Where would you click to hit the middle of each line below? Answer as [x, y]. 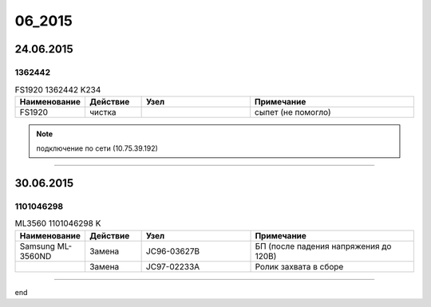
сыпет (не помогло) [293, 112]
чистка [103, 112]
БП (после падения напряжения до [323, 246]
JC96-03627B [173, 251]
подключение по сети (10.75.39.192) [97, 148]
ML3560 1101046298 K [58, 223]
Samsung [38, 246]
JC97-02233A [173, 266]
